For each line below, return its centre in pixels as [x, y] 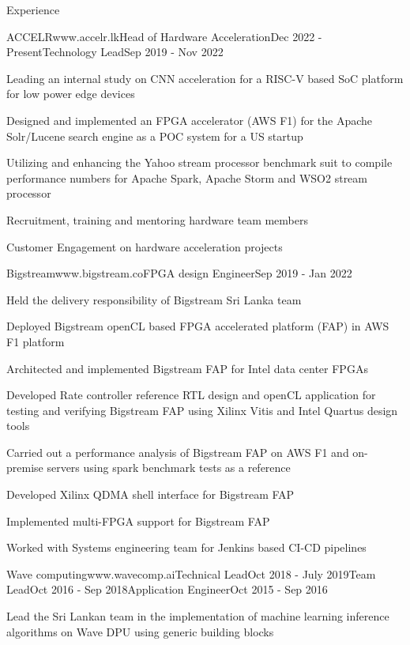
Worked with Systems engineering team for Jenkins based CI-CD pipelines [186, 547]
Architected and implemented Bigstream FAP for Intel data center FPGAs [187, 368]
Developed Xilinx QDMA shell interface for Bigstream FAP [150, 494]
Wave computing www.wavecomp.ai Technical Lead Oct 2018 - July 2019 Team [191, 573]
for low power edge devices [71, 94]
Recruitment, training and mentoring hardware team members [158, 219]
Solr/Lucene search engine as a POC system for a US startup [155, 136]
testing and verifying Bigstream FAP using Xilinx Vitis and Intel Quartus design [202, 410]
